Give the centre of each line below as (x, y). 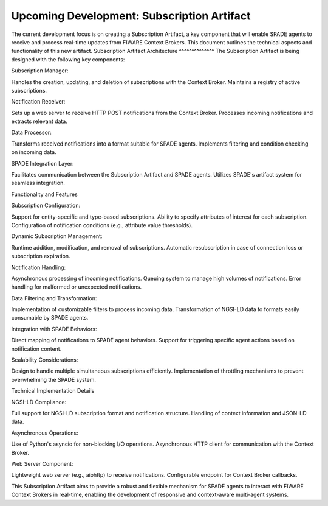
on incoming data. (34, 152)
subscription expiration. (41, 256)
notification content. (36, 349)
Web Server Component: (42, 463)
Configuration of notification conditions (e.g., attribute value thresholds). (102, 225)
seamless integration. (38, 183)
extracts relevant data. (39, 121)
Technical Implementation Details (53, 391)
